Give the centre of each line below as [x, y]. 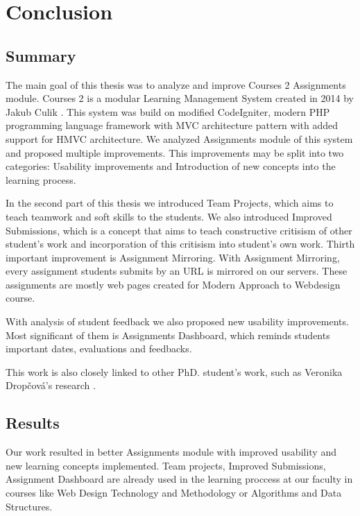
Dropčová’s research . [51, 385]
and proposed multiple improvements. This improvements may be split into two [175, 152]
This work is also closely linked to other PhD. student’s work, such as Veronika [174, 371]
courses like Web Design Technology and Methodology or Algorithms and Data [174, 493]
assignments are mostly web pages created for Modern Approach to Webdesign [173, 284]
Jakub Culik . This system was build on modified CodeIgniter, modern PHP [168, 111]
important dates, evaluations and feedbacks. [99, 349]
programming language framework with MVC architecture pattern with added [172, 125]
